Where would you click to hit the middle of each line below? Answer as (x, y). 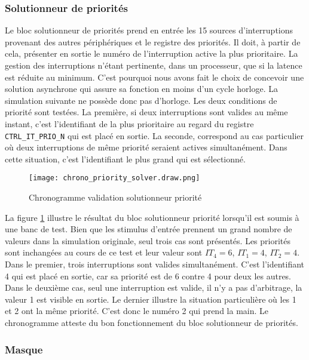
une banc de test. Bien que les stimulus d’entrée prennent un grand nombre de (149, 229)
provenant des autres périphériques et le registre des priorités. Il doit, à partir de (153, 41)
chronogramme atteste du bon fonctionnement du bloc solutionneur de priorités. (152, 322)
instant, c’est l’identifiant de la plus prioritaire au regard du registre (129, 123)
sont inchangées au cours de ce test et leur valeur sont (104, 252)
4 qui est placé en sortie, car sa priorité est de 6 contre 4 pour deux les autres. (148, 276)
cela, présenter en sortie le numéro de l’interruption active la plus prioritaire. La (152, 53)
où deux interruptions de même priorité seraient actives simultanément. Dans (146, 147)
